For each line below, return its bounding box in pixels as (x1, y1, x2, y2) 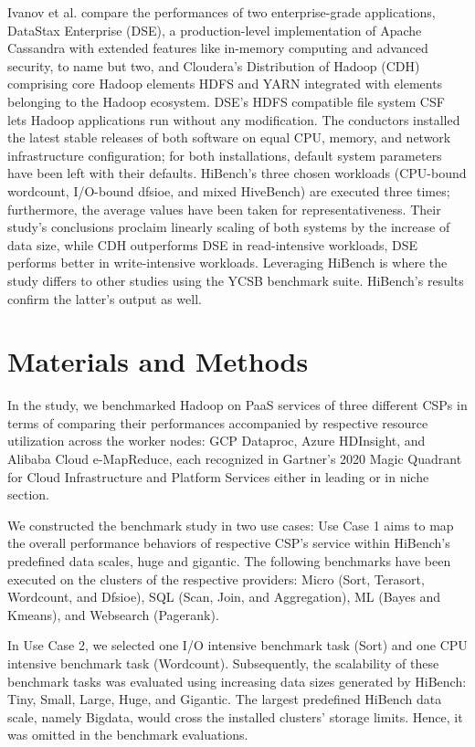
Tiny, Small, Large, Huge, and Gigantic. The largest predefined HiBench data (7, 689, 442, 709)
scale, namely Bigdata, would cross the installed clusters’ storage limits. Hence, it (7, 707, 463, 726)
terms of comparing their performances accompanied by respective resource (7, 413, 428, 432)
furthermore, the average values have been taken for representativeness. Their (7, 199, 441, 218)
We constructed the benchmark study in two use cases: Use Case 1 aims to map (7, 515, 454, 534)
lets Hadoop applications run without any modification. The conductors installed (7, 110, 460, 129)
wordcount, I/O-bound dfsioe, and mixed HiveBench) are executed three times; (7, 181, 450, 200)
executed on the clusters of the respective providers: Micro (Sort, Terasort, (7, 569, 425, 588)
